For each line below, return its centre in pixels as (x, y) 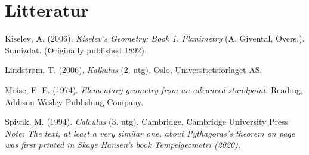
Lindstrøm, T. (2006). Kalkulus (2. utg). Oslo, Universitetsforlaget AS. (134, 70)
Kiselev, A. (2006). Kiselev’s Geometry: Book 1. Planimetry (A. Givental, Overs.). (155, 38)
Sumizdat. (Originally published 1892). (76, 50)
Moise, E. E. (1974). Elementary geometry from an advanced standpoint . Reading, (154, 89)
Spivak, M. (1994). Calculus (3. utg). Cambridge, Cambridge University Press (147, 121)
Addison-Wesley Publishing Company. (74, 101)
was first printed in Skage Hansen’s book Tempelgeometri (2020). (123, 145)
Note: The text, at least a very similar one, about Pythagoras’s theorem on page (150, 133)
